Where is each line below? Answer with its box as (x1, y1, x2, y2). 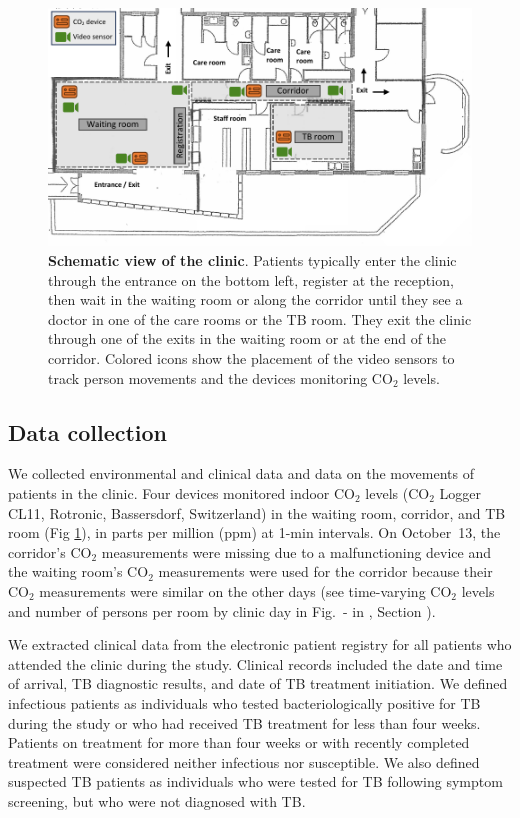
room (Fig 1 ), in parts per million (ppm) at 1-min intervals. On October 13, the (8, 522, 501, 543)
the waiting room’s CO (8, 561, 149, 582)
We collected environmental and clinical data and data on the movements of (8, 463, 474, 484)
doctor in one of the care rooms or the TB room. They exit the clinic (48, 308, 472, 329)
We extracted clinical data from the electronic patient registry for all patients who (8, 634, 512, 655)
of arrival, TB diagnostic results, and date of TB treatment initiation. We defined (8, 673, 508, 694)
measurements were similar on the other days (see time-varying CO (39, 580, 452, 601)
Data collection (8, 416, 168, 447)
